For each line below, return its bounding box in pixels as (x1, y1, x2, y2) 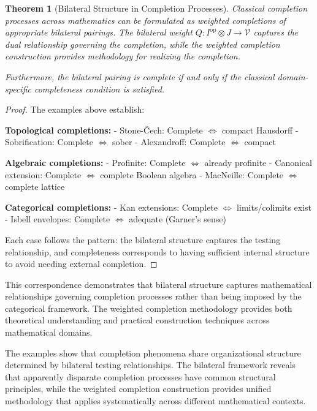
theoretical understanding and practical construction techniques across (5, 314, 270, 326)
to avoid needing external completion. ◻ (5, 257, 158, 270)
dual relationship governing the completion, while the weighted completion (5, 37, 280, 50)
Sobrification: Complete (5, 135, 93, 148)
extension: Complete (5, 168, 82, 181)
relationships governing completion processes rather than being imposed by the (5, 290, 302, 303)
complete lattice (5, 180, 65, 193)
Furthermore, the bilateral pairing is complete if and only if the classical (5, 70, 275, 83)
